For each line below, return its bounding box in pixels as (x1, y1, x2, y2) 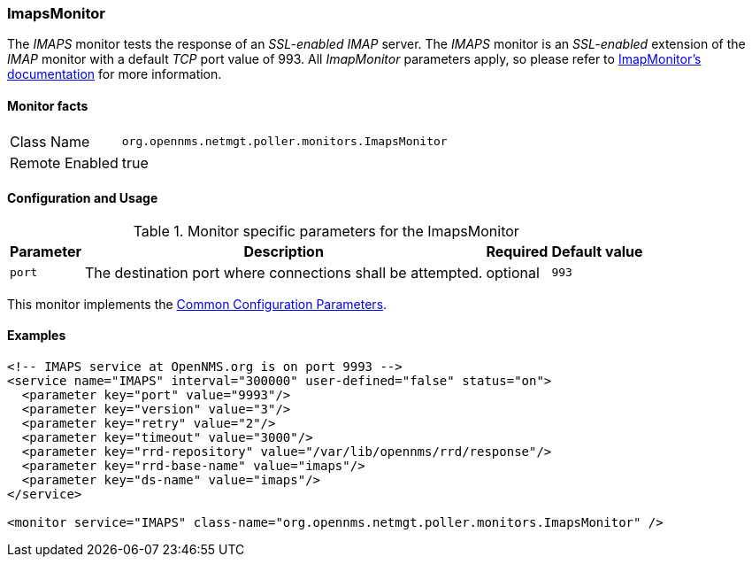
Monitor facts (7, 97, 88, 113)
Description (243, 242, 324, 260)
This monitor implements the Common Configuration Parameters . (7, 296, 388, 312)
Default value (551, 242, 643, 260)
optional (486, 263, 540, 282)
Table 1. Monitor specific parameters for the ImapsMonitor (133, 221, 519, 240)
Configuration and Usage (7, 190, 158, 206)
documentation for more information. (7, 66, 222, 82)
